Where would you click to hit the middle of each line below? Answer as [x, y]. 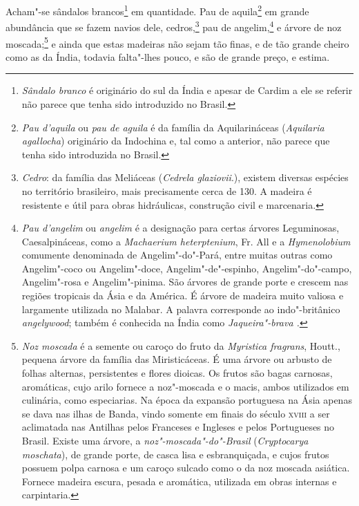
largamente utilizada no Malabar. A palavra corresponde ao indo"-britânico [181, 309]
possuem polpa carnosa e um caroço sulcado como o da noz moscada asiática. [186, 468]
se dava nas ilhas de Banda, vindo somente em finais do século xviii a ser [176, 413]
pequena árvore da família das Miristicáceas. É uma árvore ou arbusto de [177, 359]
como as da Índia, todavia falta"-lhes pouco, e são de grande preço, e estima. [168, 56]
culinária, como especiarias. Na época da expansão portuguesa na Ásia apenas [187, 400]
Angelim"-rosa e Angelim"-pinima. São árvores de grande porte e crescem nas [185, 282]
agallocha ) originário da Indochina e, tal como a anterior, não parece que [176, 141]
